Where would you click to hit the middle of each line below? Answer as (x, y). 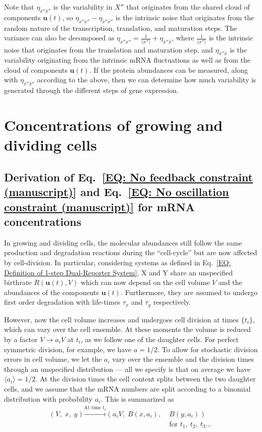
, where (183, 38)
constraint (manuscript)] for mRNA (99, 206)
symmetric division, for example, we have (68, 349)
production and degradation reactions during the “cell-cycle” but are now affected (131, 252)
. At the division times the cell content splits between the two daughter (146, 379)
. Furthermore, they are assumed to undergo (189, 292)
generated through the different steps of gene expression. (91, 90)
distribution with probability (48, 398)
